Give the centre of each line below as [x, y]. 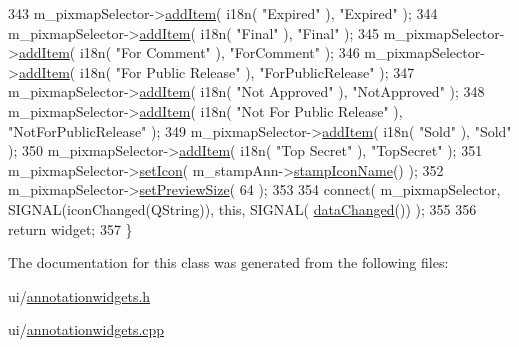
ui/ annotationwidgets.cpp [86, 329]
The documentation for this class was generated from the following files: [228, 262]
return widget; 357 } [70, 228]
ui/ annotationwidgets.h [79, 295]
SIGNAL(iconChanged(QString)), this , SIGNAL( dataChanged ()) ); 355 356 [242, 208]
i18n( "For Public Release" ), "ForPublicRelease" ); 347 [247, 71]
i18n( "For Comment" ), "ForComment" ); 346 [219, 52]
